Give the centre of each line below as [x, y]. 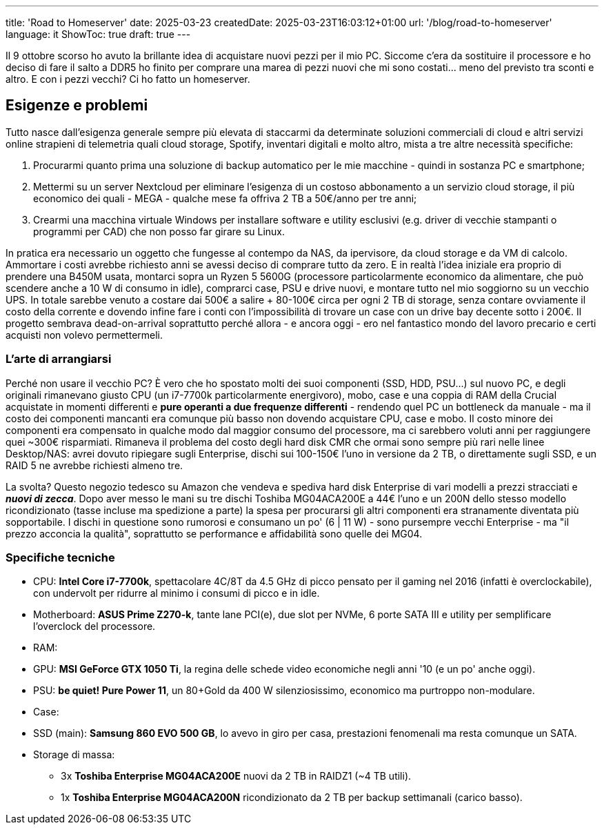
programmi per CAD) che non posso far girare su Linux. [159, 231]
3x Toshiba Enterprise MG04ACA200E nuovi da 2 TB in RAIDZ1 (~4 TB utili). [236, 776]
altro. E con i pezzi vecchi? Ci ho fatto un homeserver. [128, 79]
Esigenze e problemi [77, 106]
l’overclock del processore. [94, 626]
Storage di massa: [74, 755]
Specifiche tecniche [60, 557]
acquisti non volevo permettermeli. [84, 335]
